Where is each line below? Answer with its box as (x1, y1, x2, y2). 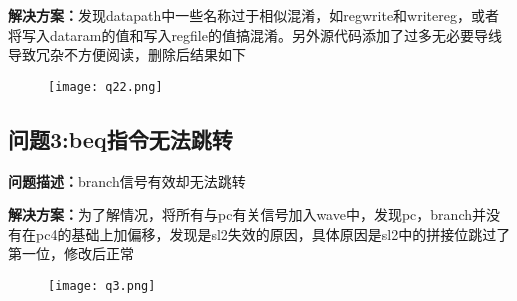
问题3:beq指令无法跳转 (8, 123, 233, 154)
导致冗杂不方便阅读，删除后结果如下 (8, 44, 246, 65)
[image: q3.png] (48, 279, 156, 294)
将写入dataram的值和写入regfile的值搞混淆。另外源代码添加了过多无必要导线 (8, 24, 502, 45)
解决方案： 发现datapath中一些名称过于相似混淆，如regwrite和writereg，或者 (8, 5, 499, 25)
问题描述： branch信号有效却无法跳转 (8, 170, 246, 191)
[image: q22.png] (48, 79, 163, 94)
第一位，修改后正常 (8, 243, 134, 264)
